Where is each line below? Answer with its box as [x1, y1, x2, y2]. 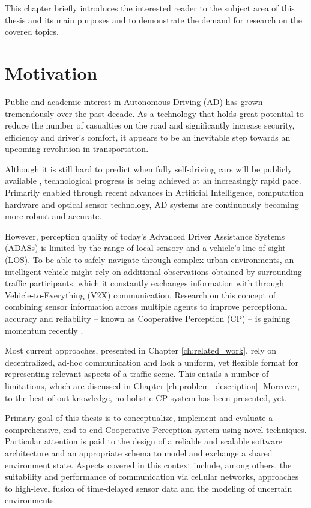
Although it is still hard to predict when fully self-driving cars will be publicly [5, 162, 292, 175]
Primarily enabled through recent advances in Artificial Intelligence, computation [5, 186, 304, 199]
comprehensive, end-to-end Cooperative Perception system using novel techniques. [5, 423, 307, 435]
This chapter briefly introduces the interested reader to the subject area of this [5, 2, 295, 14]
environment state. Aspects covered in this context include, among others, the [5, 458, 292, 471]
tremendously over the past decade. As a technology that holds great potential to [5, 107, 304, 119]
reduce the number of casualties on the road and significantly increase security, [5, 119, 295, 132]
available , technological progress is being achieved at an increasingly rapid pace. [5, 174, 301, 187]
